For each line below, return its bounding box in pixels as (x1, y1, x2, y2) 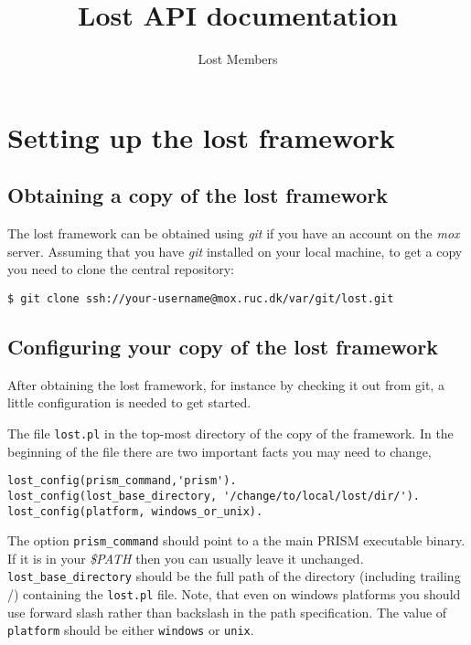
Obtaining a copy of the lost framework (7, 181, 389, 209)
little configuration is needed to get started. (7, 393, 252, 412)
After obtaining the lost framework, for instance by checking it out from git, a (7, 375, 444, 394)
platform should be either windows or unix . (7, 620, 254, 640)
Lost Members (198, 49, 278, 69)
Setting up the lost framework (7, 118, 395, 155)
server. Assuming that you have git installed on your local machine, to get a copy (7, 241, 463, 260)
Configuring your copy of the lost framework (7, 332, 438, 360)
